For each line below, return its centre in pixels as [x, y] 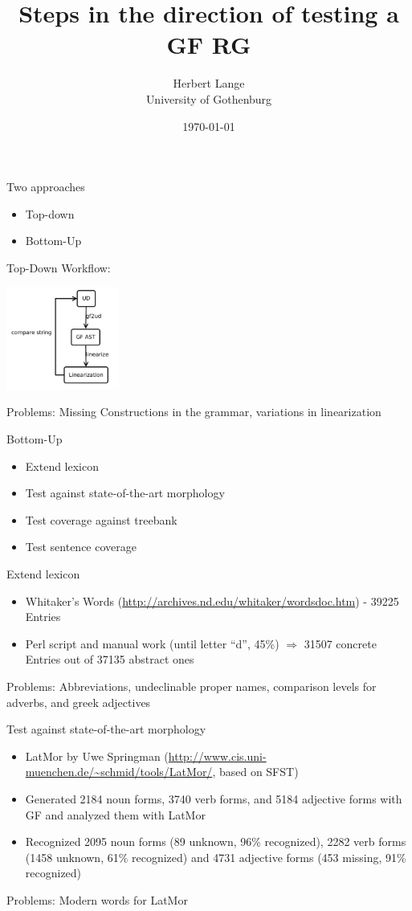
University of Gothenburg [209, 98]
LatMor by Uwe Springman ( [97, 756]
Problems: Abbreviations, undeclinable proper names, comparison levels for [192, 686]
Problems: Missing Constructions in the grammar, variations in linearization [194, 412]
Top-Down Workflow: [59, 267]
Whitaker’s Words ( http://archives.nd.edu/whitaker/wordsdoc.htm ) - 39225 [212, 601]
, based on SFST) [255, 772]
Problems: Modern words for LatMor [97, 899]
